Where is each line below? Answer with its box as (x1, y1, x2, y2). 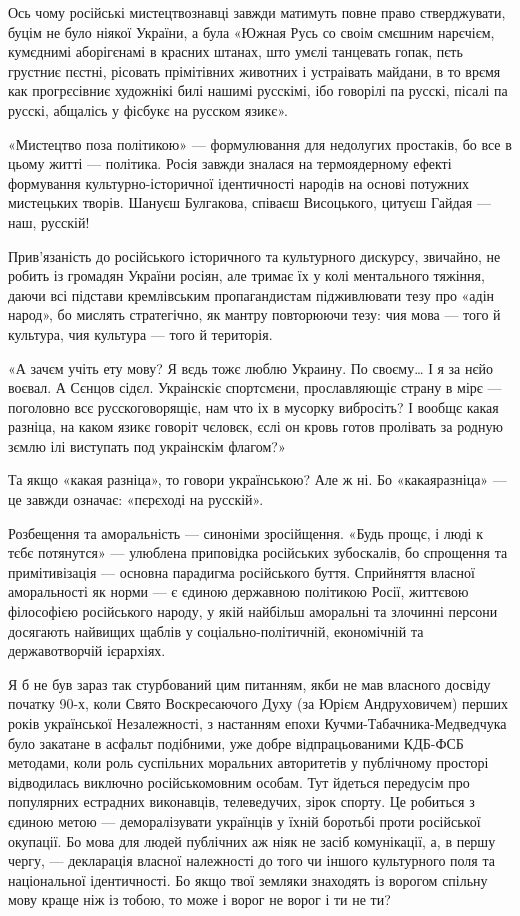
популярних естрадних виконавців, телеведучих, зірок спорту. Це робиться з (8, 791, 475, 812)
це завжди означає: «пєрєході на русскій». (8, 489, 264, 510)
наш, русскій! (8, 211, 90, 232)
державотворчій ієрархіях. (8, 640, 166, 661)
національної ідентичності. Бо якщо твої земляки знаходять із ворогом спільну (8, 869, 488, 890)
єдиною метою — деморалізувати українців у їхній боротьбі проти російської (8, 810, 481, 831)
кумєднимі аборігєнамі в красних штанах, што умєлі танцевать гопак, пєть (8, 41, 463, 62)
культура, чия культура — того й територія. (8, 323, 273, 344)
